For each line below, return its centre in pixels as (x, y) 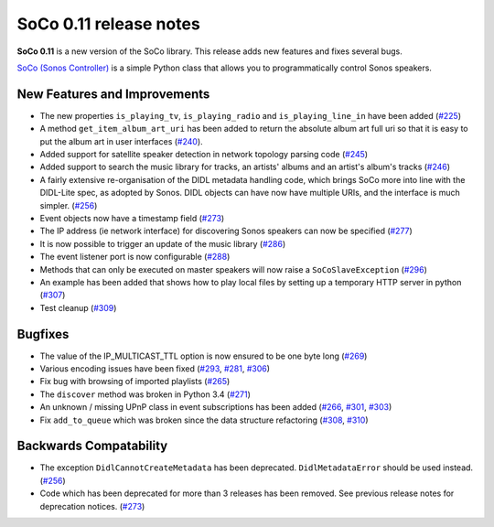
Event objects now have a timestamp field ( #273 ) (132, 218)
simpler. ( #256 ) (69, 205)
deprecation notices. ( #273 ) (92, 506)
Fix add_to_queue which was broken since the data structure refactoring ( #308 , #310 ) (204, 420)
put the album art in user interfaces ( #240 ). (121, 141)
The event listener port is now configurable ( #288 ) (135, 257)
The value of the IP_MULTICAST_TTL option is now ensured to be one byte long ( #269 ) (204, 356)
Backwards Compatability (92, 446)
